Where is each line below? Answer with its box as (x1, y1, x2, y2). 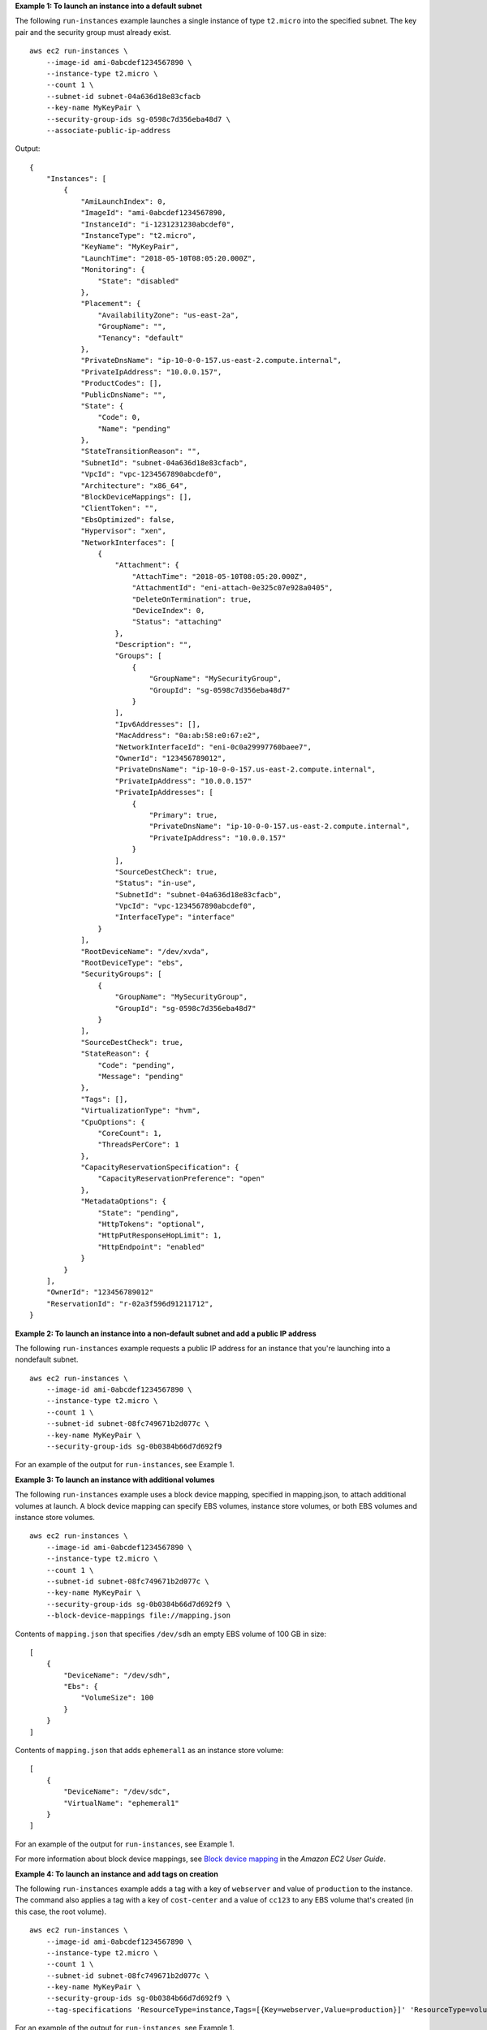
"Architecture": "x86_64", (80, 481, 188, 490)
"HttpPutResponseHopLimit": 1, (97, 1231, 222, 1240)
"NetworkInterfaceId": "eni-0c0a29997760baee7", (114, 742, 312, 751)
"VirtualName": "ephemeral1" (63, 1799, 180, 1808)
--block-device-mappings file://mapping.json (45, 1611, 231, 1620)
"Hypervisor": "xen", (80, 526, 166, 536)
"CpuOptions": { (80, 1117, 145, 1126)
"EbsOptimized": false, (80, 515, 175, 524)
